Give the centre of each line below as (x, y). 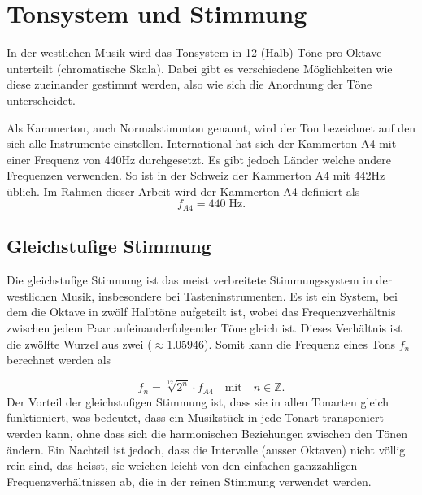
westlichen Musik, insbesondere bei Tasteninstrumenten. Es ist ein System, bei (202, 295)
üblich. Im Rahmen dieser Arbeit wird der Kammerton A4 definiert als (183, 191)
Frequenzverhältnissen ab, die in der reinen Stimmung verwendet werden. (189, 481)
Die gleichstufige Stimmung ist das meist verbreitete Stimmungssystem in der (200, 280)
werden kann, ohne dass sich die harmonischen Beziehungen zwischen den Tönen (207, 433)
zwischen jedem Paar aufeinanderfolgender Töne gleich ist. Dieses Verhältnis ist (204, 327)
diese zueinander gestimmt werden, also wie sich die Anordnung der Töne (189, 84)
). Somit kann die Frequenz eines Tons (300, 343)
